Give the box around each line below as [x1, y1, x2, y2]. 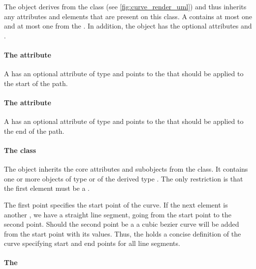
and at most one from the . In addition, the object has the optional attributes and [4, 21, 252, 31]
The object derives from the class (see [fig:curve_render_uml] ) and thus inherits [4, 1, 247, 11]
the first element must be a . [4, 183, 90, 193]
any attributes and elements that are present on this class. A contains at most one [4, 11, 252, 21]
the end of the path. [4, 125, 64, 136]
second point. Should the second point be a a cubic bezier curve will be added [4, 219, 239, 229]
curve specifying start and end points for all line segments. [4, 238, 180, 248]
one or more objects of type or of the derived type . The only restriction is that [4, 173, 243, 183]
